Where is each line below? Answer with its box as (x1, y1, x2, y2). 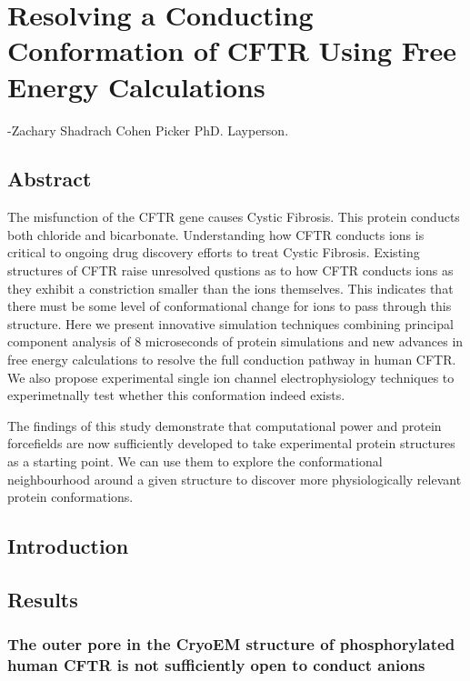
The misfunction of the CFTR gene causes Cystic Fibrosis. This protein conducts (7, 207, 460, 226)
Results (7, 585, 78, 613)
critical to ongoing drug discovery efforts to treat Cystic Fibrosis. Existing (7, 243, 420, 262)
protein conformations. (7, 487, 134, 506)
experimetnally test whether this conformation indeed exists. (7, 386, 345, 405)
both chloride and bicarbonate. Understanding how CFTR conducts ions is (7, 225, 425, 244)
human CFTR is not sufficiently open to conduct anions (7, 654, 425, 676)
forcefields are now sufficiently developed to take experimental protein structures (7, 434, 455, 453)
